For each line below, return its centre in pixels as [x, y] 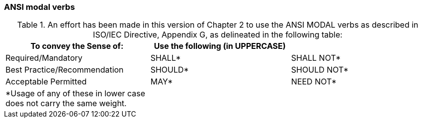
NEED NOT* [314, 82]
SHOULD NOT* [320, 70]
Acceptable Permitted [46, 82]
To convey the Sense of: [77, 46]
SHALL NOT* [316, 58]
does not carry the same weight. [66, 103]
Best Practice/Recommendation [65, 70]
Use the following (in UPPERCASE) [220, 46]
